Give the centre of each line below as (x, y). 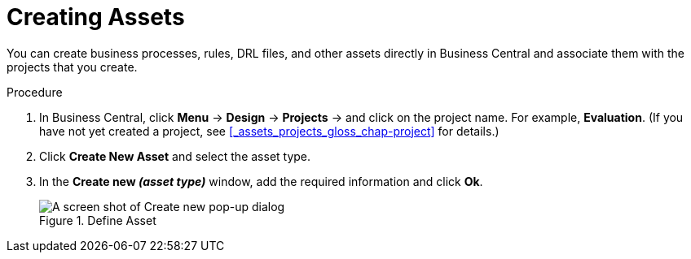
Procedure (35, 92)
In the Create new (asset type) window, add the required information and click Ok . (261, 181)
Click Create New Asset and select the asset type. (175, 156)
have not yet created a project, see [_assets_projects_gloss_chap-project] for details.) (269, 131)
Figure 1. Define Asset (98, 220)
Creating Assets (96, 17)
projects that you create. (72, 67)
